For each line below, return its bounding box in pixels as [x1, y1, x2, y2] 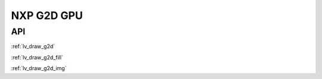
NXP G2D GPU [11, 9, 83, 22]
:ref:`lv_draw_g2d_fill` [11, 53, 64, 61]
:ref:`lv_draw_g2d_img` [11, 65, 67, 72]
